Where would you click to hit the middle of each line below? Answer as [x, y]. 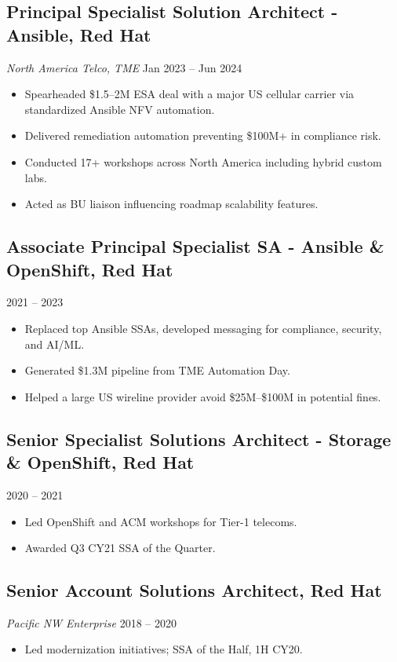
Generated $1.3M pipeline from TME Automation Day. [157, 370]
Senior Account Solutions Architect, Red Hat [194, 590]
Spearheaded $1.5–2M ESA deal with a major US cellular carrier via [189, 94]
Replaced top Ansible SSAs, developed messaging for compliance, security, [203, 328]
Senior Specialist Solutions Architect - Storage [199, 439]
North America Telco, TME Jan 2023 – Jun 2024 [124, 67]
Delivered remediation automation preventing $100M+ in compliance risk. [203, 135]
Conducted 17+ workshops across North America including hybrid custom [203, 161]
